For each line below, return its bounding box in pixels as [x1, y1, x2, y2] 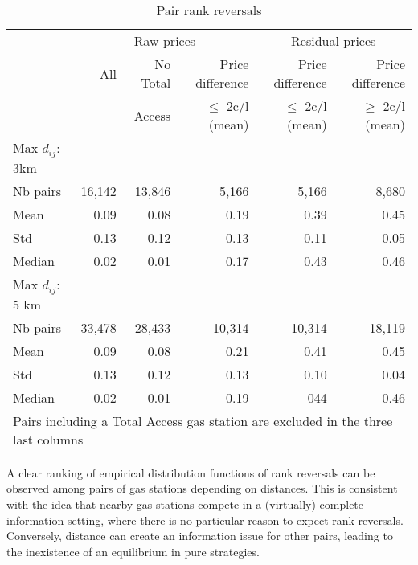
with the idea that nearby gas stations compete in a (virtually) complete [6, 496, 364, 513]
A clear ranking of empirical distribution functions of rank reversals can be [6, 464, 375, 481]
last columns [13, 429, 84, 448]
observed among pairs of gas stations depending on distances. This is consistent [6, 480, 398, 497]
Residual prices [291, 31, 376, 50]
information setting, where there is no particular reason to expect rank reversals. [6, 511, 404, 528]
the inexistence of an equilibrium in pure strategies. [6, 542, 260, 559]
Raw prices [133, 31, 196, 50]
